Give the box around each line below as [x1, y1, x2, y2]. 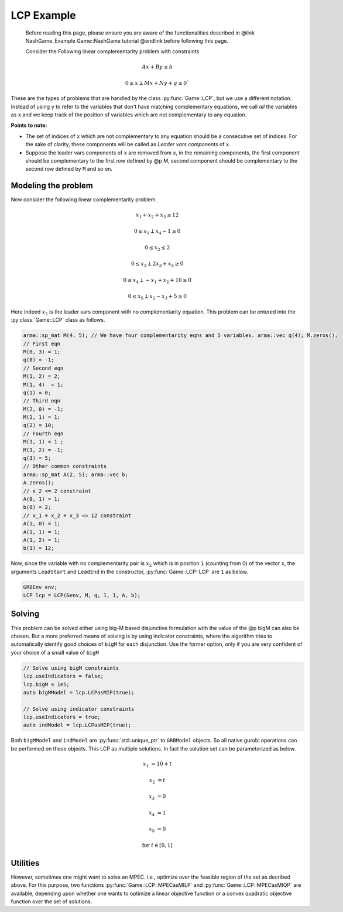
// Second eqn [23, 364, 64, 371]
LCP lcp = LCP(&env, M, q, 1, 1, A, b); [23, 592, 140, 599]
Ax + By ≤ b [142, 63, 173, 70]
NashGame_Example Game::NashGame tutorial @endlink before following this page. [25, 37, 229, 44]
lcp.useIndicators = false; [23, 673, 104, 680]
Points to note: [11, 122, 47, 129]
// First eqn [23, 340, 61, 347]
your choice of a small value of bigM [11, 649, 99, 656]
